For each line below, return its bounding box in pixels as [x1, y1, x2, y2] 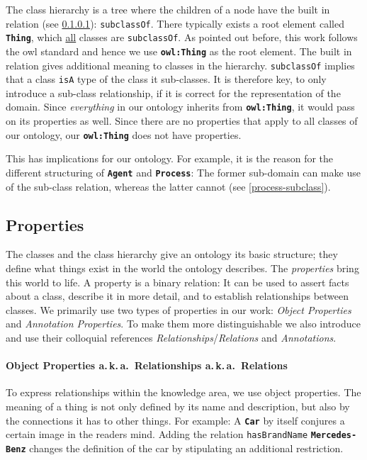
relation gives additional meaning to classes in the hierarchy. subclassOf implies [6, 57, 355, 72]
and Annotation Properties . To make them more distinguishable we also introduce [6, 316, 361, 331]
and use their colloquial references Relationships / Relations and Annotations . [6, 330, 337, 344]
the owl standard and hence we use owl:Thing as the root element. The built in [6, 43, 352, 58]
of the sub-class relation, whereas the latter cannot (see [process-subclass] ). [6, 179, 331, 193]
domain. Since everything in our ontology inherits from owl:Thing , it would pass [6, 99, 355, 114]
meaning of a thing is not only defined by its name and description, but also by [6, 398, 350, 413]
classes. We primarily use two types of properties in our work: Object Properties [6, 302, 351, 317]
